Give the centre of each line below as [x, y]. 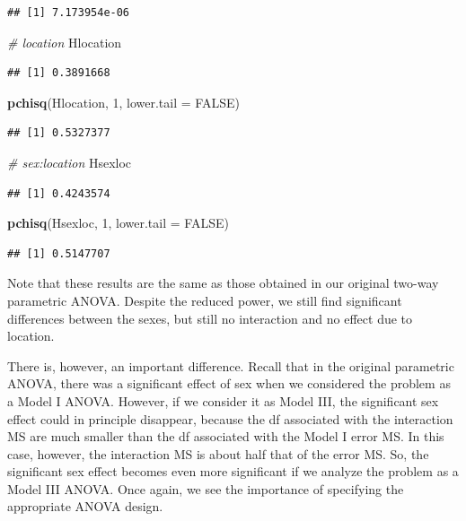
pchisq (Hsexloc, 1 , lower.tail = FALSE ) [118, 223]
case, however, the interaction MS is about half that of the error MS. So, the [218, 453]
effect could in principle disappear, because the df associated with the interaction [230, 418]
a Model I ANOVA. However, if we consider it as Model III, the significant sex [223, 400]
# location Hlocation [65, 42]
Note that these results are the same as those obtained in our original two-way [223, 283]
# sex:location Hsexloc [70, 162]
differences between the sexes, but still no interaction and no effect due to [210, 318]
